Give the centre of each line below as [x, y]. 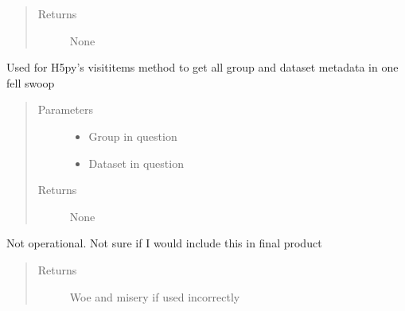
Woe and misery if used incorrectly [155, 296]
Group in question [133, 136]
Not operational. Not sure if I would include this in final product [164, 243]
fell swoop [31, 82]
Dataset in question [136, 163]
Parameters [65, 109]
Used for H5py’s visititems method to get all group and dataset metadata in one [202, 67]
